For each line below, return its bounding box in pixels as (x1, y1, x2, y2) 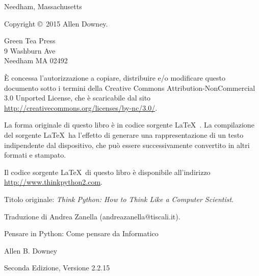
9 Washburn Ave (4, 45, 56, 56)
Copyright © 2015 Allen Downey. (4, 18, 108, 29)
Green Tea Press (4, 35, 56, 46)
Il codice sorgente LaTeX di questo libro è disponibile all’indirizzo (4, 166, 211, 177)
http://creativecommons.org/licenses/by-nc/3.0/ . (4, 102, 158, 113)
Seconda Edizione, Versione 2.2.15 (4, 262, 110, 273)
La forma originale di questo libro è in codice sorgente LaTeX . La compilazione (4, 119, 254, 130)
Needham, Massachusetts (4, 1, 82, 11)
